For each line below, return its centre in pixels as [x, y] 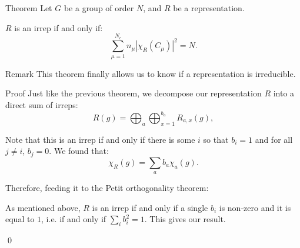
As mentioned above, [43, 207]
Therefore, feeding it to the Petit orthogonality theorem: [107, 188]
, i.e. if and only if [74, 219]
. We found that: [79, 151]
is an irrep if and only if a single [150, 207]
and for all [274, 139]
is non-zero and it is [255, 207]
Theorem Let [29, 8]
